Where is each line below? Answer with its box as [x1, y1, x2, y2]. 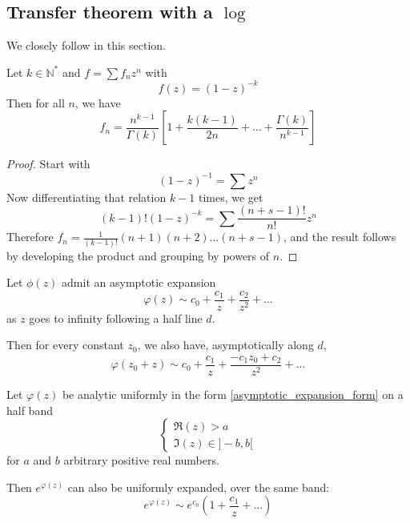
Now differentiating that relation [6, 188, 167, 205]
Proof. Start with [6, 155, 90, 172]
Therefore [6, 228, 54, 245]
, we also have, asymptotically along [137, 336, 314, 353]
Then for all [6, 94, 65, 111]
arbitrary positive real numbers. [63, 452, 219, 469]
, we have [74, 94, 121, 111]
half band [6, 401, 53, 418]
